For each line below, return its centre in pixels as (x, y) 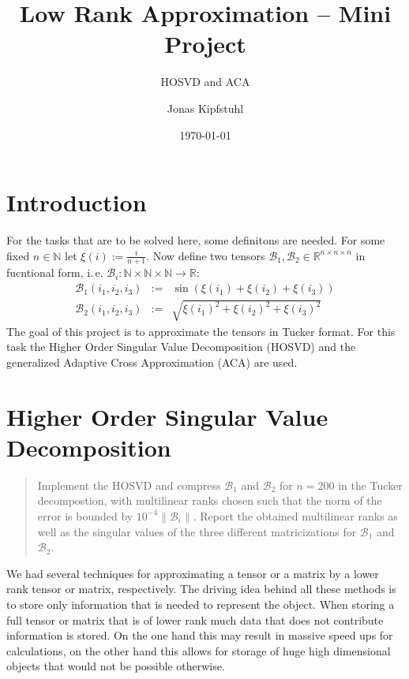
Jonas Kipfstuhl (205, 108)
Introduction (77, 202)
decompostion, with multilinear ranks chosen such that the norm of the (210, 500)
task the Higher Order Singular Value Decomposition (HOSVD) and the (181, 347)
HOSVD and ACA (205, 82)
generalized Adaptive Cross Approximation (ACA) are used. (152, 362)
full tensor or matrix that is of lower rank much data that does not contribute (195, 619)
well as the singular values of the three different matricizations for (197, 531)
